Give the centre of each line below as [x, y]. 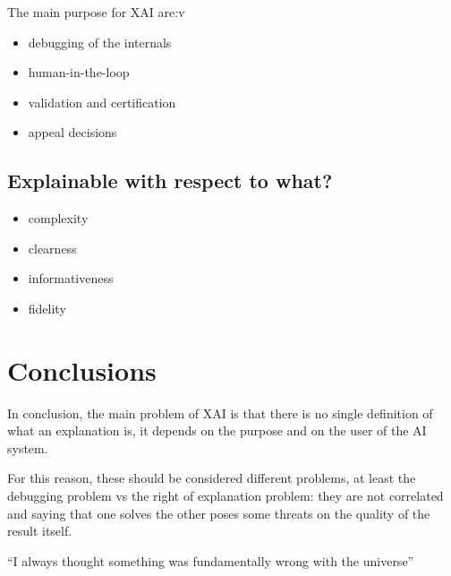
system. [28, 447]
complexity [58, 218]
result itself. [40, 531]
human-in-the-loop [79, 72]
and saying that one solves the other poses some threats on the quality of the [219, 513]
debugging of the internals [100, 42]
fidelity [47, 308]
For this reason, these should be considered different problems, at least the [212, 478]
